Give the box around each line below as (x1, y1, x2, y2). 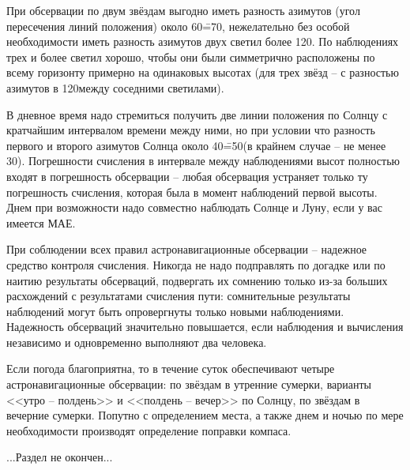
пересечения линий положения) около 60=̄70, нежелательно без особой (6, 17, 350, 34)
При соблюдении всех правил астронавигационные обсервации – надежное (6, 241, 367, 258)
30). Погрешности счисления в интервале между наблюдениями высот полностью (6, 152, 401, 169)
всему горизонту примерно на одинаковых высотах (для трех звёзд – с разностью (6, 64, 399, 81)
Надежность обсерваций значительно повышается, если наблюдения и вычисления (6, 318, 404, 335)
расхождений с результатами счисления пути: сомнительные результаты (6, 288, 351, 304)
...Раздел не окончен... (6, 449, 113, 465)
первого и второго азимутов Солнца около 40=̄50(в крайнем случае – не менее (6, 137, 386, 153)
